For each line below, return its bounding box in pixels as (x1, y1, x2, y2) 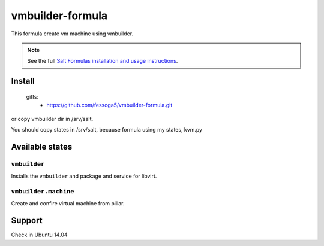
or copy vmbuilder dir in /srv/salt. (11, 115, 94, 122)
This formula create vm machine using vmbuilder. (11, 30, 134, 37)
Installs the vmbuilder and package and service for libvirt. (11, 172, 157, 180)
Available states (11, 141, 73, 152)
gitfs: (26, 93, 39, 100)
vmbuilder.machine (11, 187, 74, 195)
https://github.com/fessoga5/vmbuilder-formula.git (46, 102, 173, 109)
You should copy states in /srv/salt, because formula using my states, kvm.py (11, 126, 203, 133)
